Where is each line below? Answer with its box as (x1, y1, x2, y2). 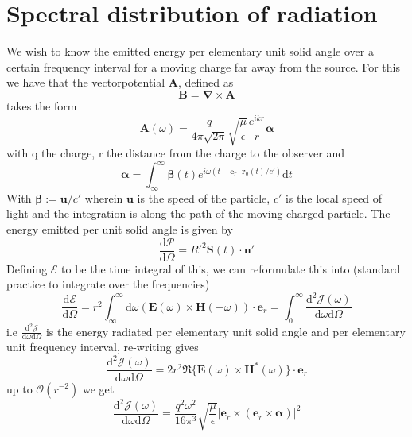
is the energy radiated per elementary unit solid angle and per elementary (45, 323, 406, 339)
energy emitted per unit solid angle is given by (6, 221, 233, 238)
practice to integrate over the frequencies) (6, 276, 210, 292)
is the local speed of (285, 189, 383, 206)
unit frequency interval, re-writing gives (6, 338, 199, 355)
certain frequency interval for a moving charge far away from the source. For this (6, 58, 400, 75)
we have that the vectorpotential (6, 74, 165, 91)
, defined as (177, 74, 234, 91)
